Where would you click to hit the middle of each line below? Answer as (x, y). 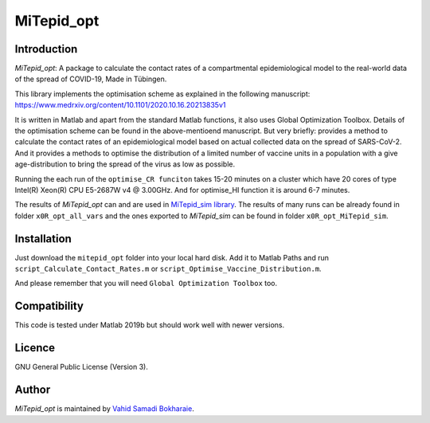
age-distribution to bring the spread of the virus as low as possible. (125, 164)
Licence (35, 348)
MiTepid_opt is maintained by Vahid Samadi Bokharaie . (104, 409)
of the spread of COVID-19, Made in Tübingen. (91, 79)
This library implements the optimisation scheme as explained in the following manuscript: (162, 94)
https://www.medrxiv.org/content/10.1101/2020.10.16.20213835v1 (120, 105)
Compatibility (49, 306)
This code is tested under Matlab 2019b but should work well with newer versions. (150, 325)
